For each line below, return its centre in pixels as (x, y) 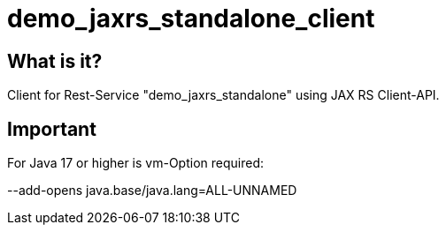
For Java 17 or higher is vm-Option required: (136, 163)
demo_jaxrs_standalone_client (191, 19)
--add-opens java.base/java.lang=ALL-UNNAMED (152, 191)
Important (52, 129)
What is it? (55, 61)
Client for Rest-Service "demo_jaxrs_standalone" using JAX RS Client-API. (223, 95)
